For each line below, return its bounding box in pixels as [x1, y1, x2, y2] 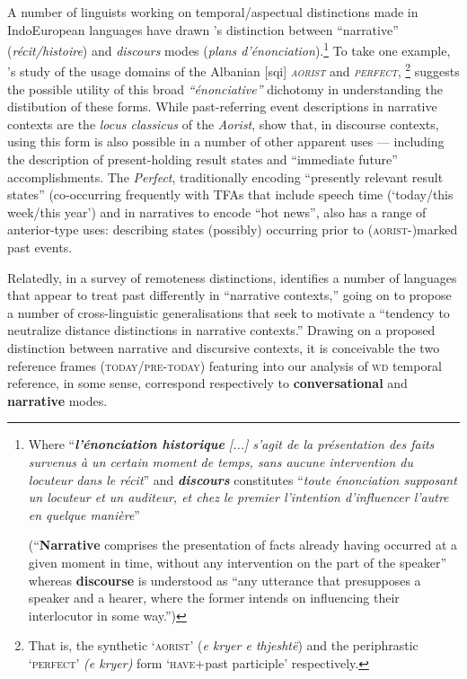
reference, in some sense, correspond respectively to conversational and [7, 374, 408, 392]
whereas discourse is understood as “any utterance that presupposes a [28, 570, 421, 589]
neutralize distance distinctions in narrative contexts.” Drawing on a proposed [7, 321, 436, 339]
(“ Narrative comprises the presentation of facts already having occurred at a [28, 535, 458, 554]
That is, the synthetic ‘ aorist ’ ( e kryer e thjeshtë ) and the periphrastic [28, 636, 419, 655]
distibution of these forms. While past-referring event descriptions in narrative [7, 97, 437, 116]
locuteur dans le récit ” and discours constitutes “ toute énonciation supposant [28, 470, 457, 489]
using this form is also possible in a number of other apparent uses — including [7, 132, 445, 151]
